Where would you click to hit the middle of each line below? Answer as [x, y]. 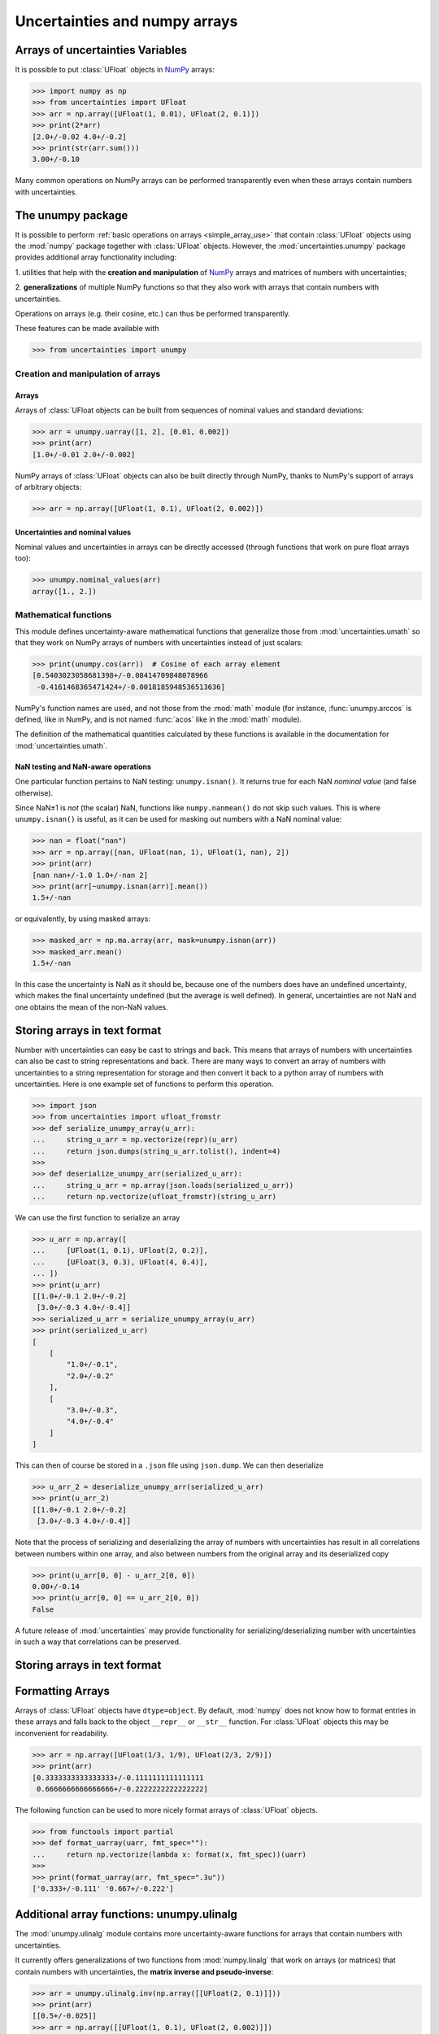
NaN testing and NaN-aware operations [83, 766]
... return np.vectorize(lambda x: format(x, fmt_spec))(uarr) [170, 1854]
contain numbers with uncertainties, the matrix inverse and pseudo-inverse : [144, 1971]
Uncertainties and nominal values [73, 532]
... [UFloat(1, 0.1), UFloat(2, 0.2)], [120, 1251]
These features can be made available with [87, 329]
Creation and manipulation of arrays [88, 373]
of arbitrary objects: [48, 487]
